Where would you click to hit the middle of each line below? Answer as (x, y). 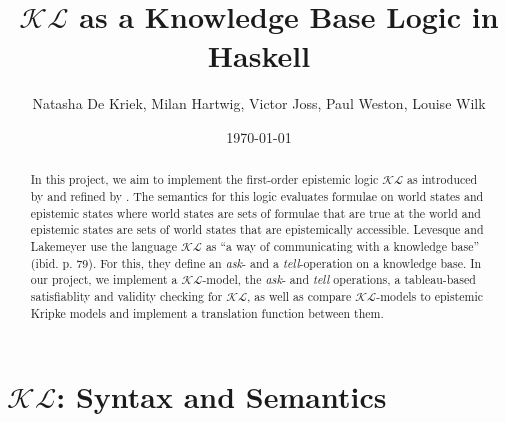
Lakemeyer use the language (104, 245)
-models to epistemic (429, 295)
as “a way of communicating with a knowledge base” (342, 245)
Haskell (259, 55)
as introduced (442, 179)
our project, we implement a (104, 279)
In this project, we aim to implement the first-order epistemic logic (204, 179)
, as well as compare (299, 295)
